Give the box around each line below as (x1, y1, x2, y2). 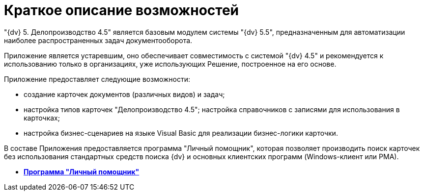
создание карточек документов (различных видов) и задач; (24, 90, 225, 98)
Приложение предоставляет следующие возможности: (4, 74, 191, 83)
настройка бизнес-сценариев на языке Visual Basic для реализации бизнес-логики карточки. (24, 128, 338, 137)
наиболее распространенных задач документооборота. (4, 36, 193, 45)
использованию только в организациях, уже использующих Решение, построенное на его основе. (4, 59, 337, 68)
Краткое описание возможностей (4, 2, 239, 19)
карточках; (24, 113, 60, 122)
